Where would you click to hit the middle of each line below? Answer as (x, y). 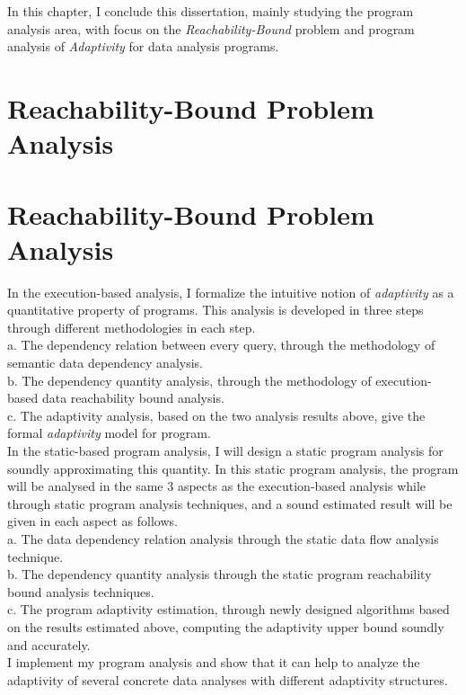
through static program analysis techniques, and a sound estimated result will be (230, 503)
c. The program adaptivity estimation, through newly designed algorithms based (229, 609)
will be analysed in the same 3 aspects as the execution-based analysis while (217, 486)
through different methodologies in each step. (132, 327)
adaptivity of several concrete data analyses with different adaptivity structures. (228, 679)
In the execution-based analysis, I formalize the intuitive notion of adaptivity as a (231, 292)
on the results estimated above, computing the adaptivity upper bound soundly (226, 626)
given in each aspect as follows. (92, 521)
